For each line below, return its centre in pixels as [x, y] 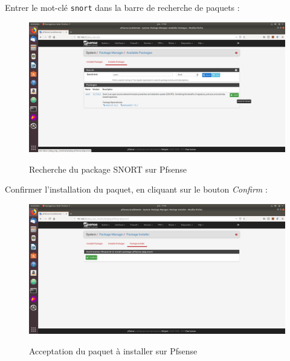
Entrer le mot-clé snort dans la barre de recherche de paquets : [122, 7]
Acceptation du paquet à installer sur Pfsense [113, 350]
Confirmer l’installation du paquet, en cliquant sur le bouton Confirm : [136, 189]
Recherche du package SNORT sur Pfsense [108, 169]
